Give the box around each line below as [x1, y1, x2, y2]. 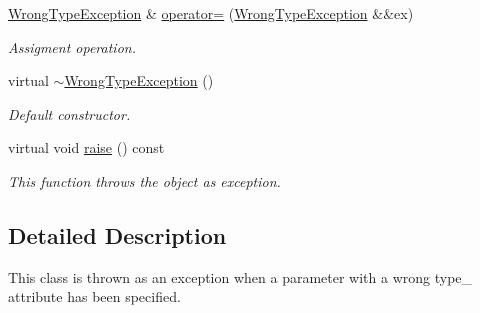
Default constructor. [8, 103, 131, 124]
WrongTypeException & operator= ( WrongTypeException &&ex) [8, 3, 414, 23]
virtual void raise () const [8, 137, 165, 158]
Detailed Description [8, 219, 227, 250]
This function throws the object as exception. [8, 170, 281, 191]
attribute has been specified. [8, 286, 181, 307]
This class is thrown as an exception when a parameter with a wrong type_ [8, 266, 473, 287]
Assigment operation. [8, 36, 136, 57]
